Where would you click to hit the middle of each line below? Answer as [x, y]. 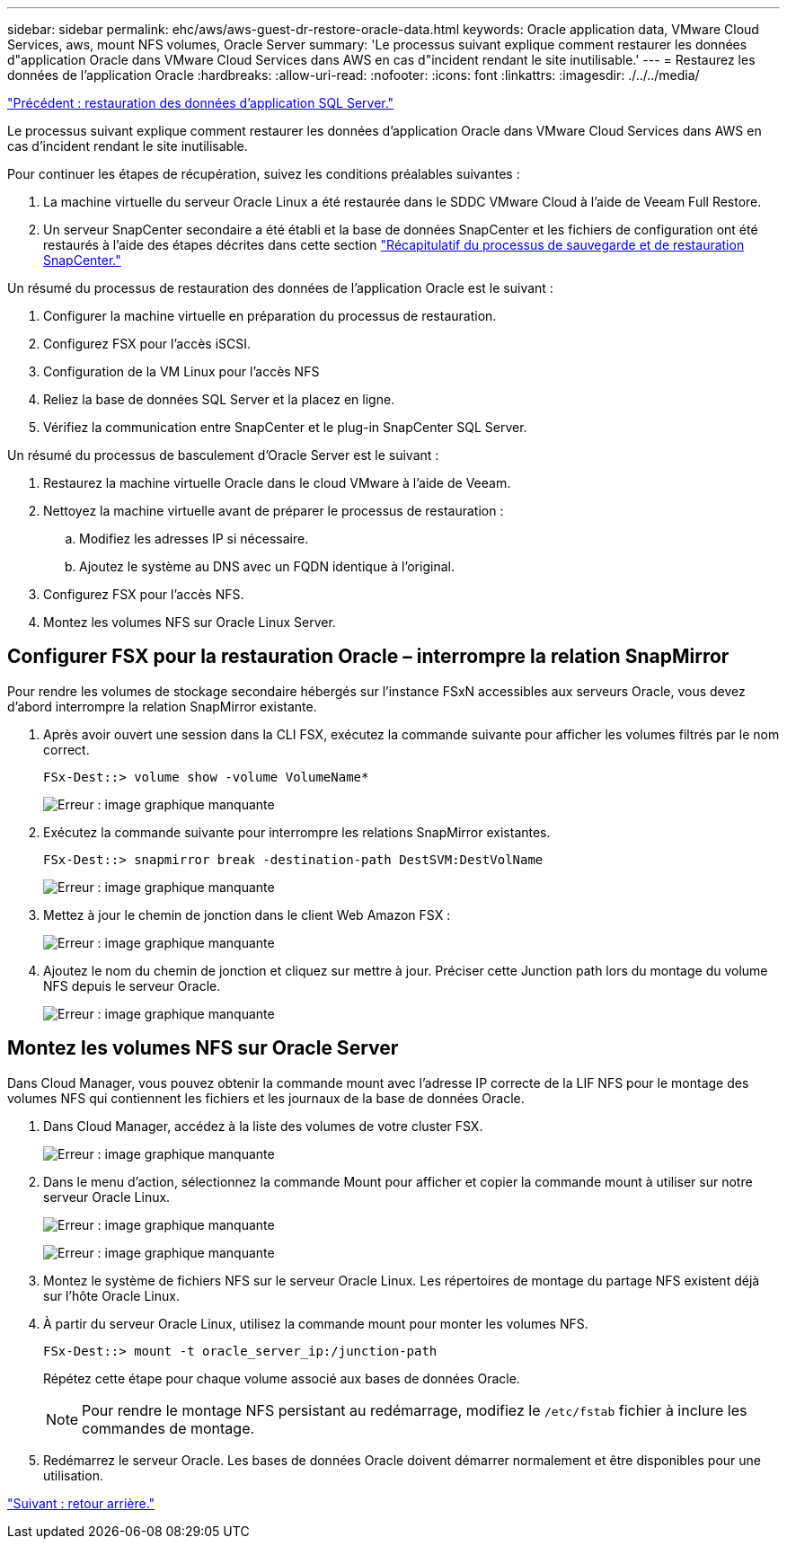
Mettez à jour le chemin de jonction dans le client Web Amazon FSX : [247, 914]
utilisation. [73, 1475]
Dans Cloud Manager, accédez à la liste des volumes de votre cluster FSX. [263, 1126]
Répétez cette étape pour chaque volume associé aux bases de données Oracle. [282, 1378]
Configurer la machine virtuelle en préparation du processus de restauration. [270, 316]
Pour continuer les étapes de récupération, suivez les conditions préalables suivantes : [264, 174]
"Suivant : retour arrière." [81, 1503]
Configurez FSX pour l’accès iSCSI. [147, 344]
